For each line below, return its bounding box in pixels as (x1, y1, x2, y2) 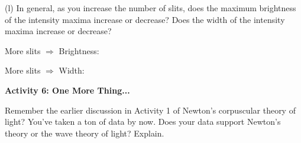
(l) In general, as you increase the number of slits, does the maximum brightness (5, 2, 296, 14)
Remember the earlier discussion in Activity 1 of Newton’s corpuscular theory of (5, 104, 296, 116)
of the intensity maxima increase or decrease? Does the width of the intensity (5, 13, 285, 25)
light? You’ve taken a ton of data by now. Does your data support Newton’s (5, 115, 281, 128)
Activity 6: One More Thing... (5, 84, 130, 96)
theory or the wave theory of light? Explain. (5, 127, 164, 139)
